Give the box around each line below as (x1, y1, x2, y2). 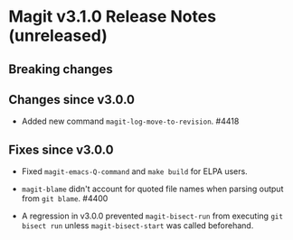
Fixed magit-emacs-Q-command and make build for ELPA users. (21, 166, 248, 177)
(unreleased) (8, 25, 108, 46)
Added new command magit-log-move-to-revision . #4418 (21, 115, 240, 127)
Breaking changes (8, 61, 114, 77)
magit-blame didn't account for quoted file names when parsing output (21, 183, 284, 195)
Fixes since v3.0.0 (8, 142, 114, 157)
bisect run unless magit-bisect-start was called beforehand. (21, 220, 254, 231)
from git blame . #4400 (21, 193, 109, 204)
